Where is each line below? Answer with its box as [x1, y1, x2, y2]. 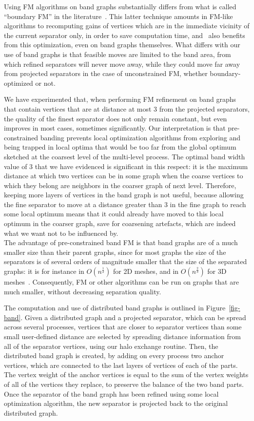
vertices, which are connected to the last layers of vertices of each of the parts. [4, 360, 238, 370]
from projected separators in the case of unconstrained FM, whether [4, 68, 208, 78]
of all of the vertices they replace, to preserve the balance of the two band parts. [4, 379, 244, 389]
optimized [4, 77, 33, 88]
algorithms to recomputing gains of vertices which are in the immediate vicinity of [4, 20, 250, 31]
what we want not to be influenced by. [4, 228, 118, 238]
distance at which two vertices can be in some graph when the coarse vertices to [4, 171, 243, 181]
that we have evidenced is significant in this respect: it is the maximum [35, 161, 248, 171]
